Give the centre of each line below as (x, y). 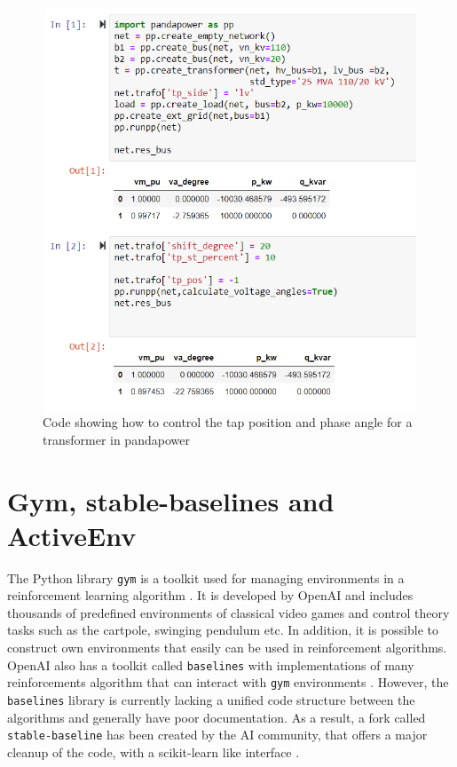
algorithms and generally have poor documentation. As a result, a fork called (217, 717)
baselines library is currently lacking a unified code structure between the (211, 699)
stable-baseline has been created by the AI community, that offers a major (217, 735)
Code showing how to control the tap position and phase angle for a (228, 422)
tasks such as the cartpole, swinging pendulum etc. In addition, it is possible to (223, 630)
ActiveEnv (72, 535)
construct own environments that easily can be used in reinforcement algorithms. (227, 648)
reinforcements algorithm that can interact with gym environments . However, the (228, 682)
